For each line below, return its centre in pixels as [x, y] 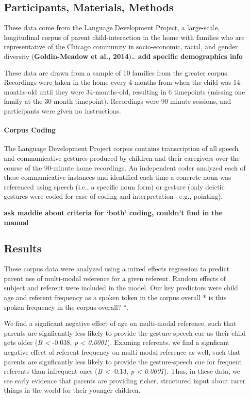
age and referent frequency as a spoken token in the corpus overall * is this [115, 297]
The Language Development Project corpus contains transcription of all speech [121, 148]
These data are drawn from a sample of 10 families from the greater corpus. [117, 72]
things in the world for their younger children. [72, 390]
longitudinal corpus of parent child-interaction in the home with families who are [124, 37]
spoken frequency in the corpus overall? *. [66, 307]
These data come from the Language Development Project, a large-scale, [112, 28]
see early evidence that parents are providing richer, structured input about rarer [125, 380]
